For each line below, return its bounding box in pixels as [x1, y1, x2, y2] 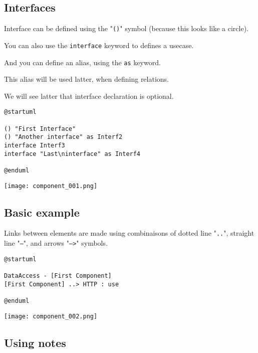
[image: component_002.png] [4, 312, 98, 320]
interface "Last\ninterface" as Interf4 [4, 150, 141, 157]
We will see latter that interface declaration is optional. [4, 90, 174, 101]
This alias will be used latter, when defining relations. [4, 74, 169, 84]
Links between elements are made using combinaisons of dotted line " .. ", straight [4, 228, 254, 238]
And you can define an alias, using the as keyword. [4, 57, 161, 67]
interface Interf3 [4, 141, 65, 149]
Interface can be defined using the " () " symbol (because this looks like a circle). [4, 23, 249, 34]
